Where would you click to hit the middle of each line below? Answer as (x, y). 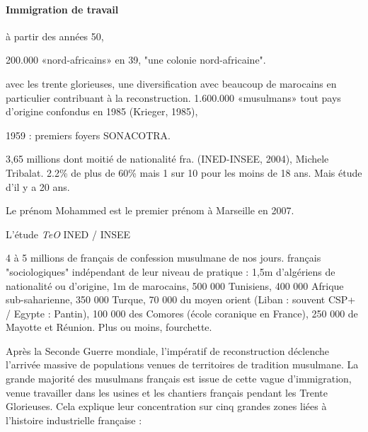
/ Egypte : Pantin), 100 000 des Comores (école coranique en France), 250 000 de (182, 313)
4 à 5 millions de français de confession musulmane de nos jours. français (163, 258)
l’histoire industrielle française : (74, 420)
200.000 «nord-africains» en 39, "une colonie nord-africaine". (136, 60)
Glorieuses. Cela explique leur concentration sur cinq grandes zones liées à (166, 406)
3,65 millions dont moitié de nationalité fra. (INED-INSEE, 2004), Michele (167, 159)
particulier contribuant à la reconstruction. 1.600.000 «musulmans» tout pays (173, 97)
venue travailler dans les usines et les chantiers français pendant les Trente (167, 392)
